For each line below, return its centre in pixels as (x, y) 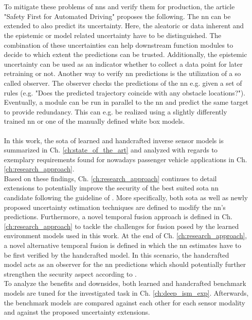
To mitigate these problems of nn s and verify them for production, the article (119, 7)
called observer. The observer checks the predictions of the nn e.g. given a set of (123, 83)
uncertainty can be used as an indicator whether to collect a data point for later (123, 64)
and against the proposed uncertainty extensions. (77, 312)
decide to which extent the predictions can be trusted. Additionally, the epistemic (126, 54)
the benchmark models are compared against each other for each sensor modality (125, 302)
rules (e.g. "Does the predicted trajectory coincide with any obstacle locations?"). (125, 92)
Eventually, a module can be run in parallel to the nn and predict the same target (126, 102)
